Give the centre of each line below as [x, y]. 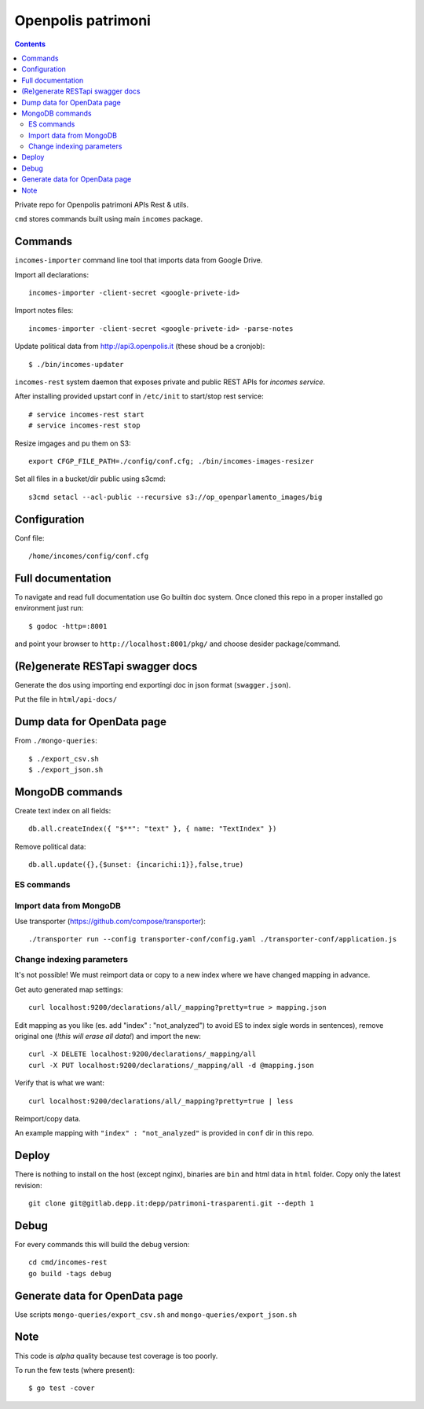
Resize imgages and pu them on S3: [73, 443]
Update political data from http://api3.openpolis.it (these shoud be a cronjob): [140, 347]
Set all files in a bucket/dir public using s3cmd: [90, 479]
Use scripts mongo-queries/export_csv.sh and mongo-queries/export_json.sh [156, 1314]
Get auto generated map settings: [69, 989]
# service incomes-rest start [87, 414]
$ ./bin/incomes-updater [76, 364]
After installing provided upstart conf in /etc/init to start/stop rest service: [139, 396]
